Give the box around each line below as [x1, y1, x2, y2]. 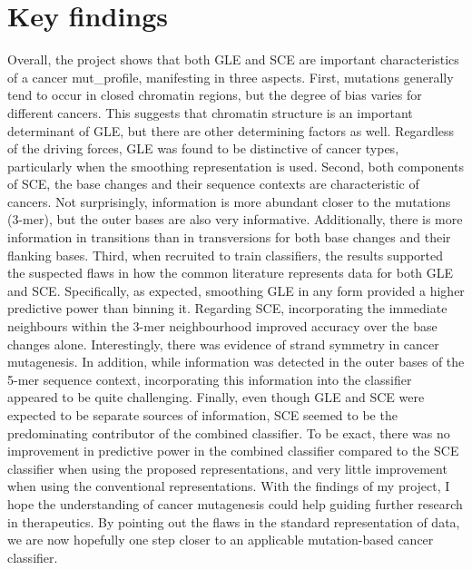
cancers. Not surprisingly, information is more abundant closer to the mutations [7, 192, 451, 211]
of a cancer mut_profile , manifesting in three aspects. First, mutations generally [7, 67, 454, 86]
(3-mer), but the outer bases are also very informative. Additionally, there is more [7, 210, 463, 229]
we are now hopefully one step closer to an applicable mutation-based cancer [7, 530, 434, 549]
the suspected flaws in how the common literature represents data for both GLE [7, 263, 454, 282]
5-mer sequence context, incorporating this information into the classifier [7, 369, 412, 388]
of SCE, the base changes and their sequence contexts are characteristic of [7, 174, 419, 193]
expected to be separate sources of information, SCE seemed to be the [7, 406, 398, 424]
